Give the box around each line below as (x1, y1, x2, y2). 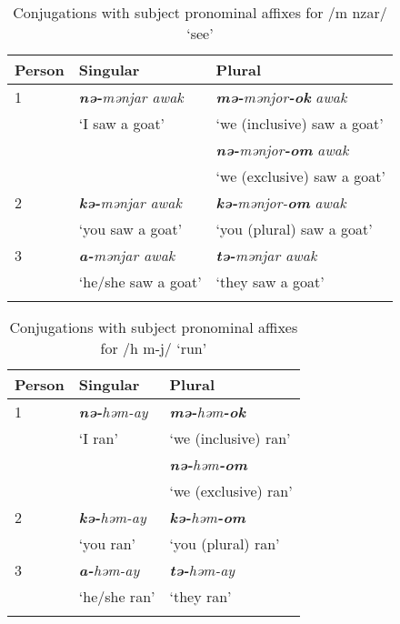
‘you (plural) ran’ (169, 533, 280, 554)
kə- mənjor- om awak (215, 192, 346, 213)
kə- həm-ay (78, 507, 146, 528)
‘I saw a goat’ (78, 113, 165, 134)
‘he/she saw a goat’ (78, 271, 202, 292)
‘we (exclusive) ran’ (169, 480, 293, 501)
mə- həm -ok (169, 401, 245, 422)
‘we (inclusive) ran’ (169, 428, 291, 448)
